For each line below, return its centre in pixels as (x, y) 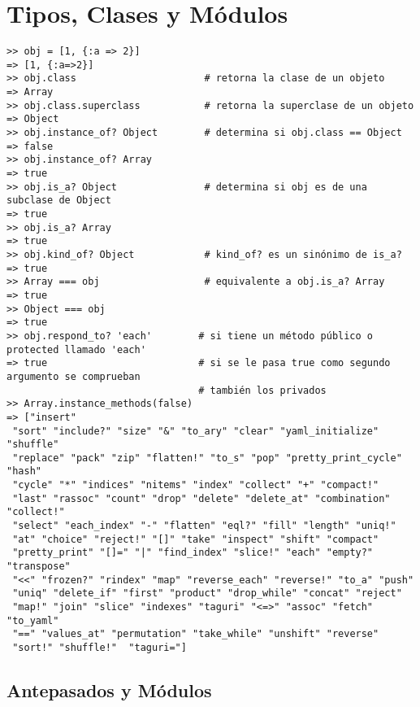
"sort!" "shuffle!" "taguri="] (100, 648)
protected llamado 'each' (76, 349)
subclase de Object (59, 201)
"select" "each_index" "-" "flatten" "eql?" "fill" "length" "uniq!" (204, 526)
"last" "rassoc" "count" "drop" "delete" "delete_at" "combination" (201, 498)
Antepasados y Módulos (109, 690)
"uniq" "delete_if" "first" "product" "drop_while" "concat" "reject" (207, 594)
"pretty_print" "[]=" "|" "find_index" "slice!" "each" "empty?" (193, 553)
